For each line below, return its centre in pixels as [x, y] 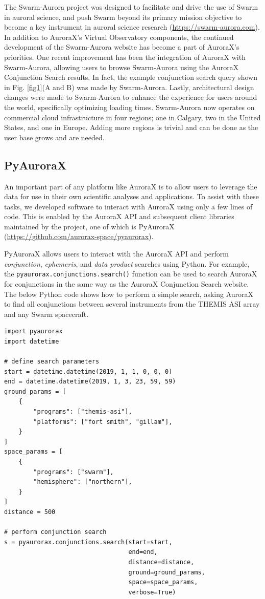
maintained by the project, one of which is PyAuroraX [89, 226]
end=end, [143, 552]
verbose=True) [152, 592]
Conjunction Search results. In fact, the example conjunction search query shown [131, 77]
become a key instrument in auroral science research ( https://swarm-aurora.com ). [132, 27]
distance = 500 [30, 512]
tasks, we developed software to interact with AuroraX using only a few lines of [128, 206]
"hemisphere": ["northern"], [83, 482]
